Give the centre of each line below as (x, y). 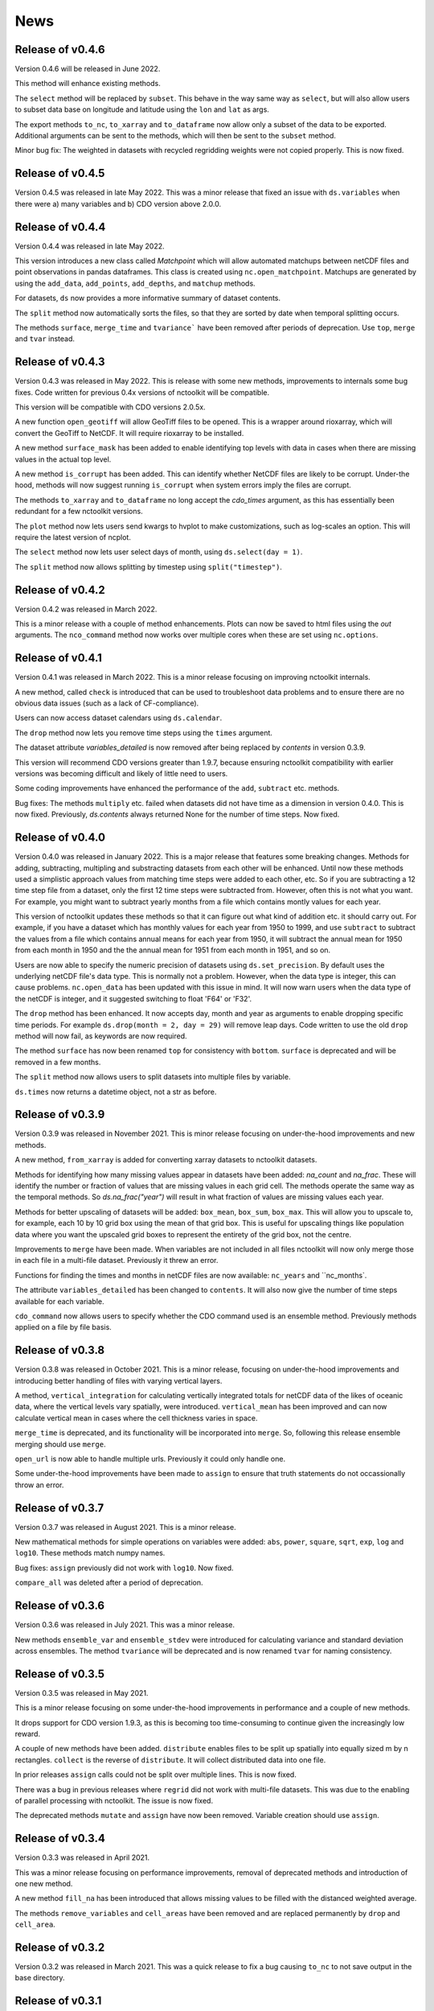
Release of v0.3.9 (60, 1114)
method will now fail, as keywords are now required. (101, 1036)
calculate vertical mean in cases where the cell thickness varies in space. (136, 1418)
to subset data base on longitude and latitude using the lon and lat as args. (142, 109)
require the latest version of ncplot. (73, 537)
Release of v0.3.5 (59, 1674)
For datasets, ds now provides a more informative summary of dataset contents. (148, 298)
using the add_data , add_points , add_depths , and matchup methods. (135, 283)
